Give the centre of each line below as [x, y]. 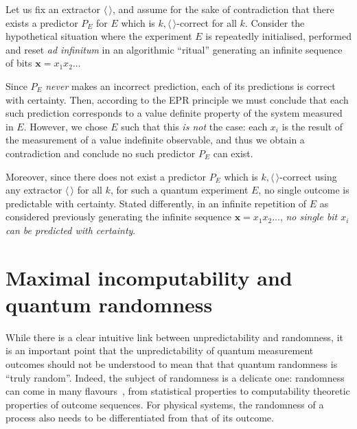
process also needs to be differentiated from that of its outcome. [140, 418]
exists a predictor [42, 22]
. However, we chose [66, 126]
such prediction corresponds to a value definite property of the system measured [174, 113]
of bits [19, 63]
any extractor [34, 190]
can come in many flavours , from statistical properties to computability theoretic [178, 391]
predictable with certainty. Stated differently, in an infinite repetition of [156, 203]
